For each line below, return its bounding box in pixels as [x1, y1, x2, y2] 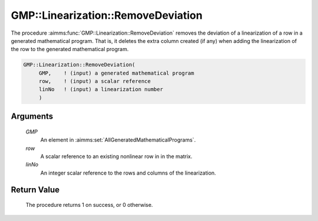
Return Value [11, 185, 60, 195]
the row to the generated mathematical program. [11, 46, 129, 53]
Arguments [11, 112, 54, 122]
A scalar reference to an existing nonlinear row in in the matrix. [40, 153, 193, 160]
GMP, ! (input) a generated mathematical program [38, 69, 194, 76]
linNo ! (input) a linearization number [38, 86, 163, 93]
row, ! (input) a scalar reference [38, 78, 151, 85]
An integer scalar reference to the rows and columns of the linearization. [40, 169, 216, 176]
